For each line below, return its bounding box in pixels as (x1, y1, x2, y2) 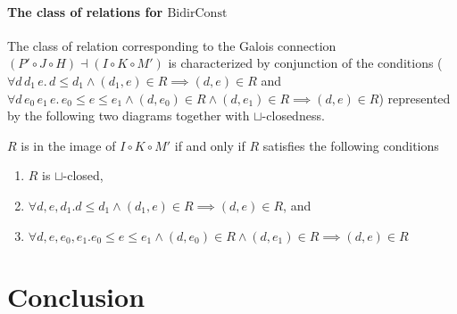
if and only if (174, 136, 245, 154)
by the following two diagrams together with (7, 106, 250, 125)
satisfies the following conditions (262, 136, 439, 154)
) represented (378, 88, 451, 107)
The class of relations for (7, 2, 163, 21)
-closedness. (262, 106, 325, 125)
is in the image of (21, 136, 116, 154)
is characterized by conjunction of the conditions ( (168, 54, 443, 72)
